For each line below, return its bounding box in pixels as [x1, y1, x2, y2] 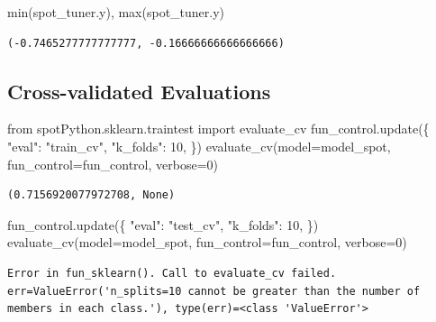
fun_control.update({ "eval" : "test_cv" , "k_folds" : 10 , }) [7, 215, 319, 234]
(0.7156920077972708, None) [7, 189, 176, 202]
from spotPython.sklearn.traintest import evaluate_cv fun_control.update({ [7, 119, 430, 138]
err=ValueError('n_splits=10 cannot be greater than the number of [7, 284, 421, 298]
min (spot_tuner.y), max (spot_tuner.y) [7, 3, 225, 21]
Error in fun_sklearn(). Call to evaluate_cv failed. [7, 266, 337, 280]
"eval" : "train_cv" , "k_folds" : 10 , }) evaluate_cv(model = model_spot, [7, 136, 391, 155]
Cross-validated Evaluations [7, 77, 271, 105]
